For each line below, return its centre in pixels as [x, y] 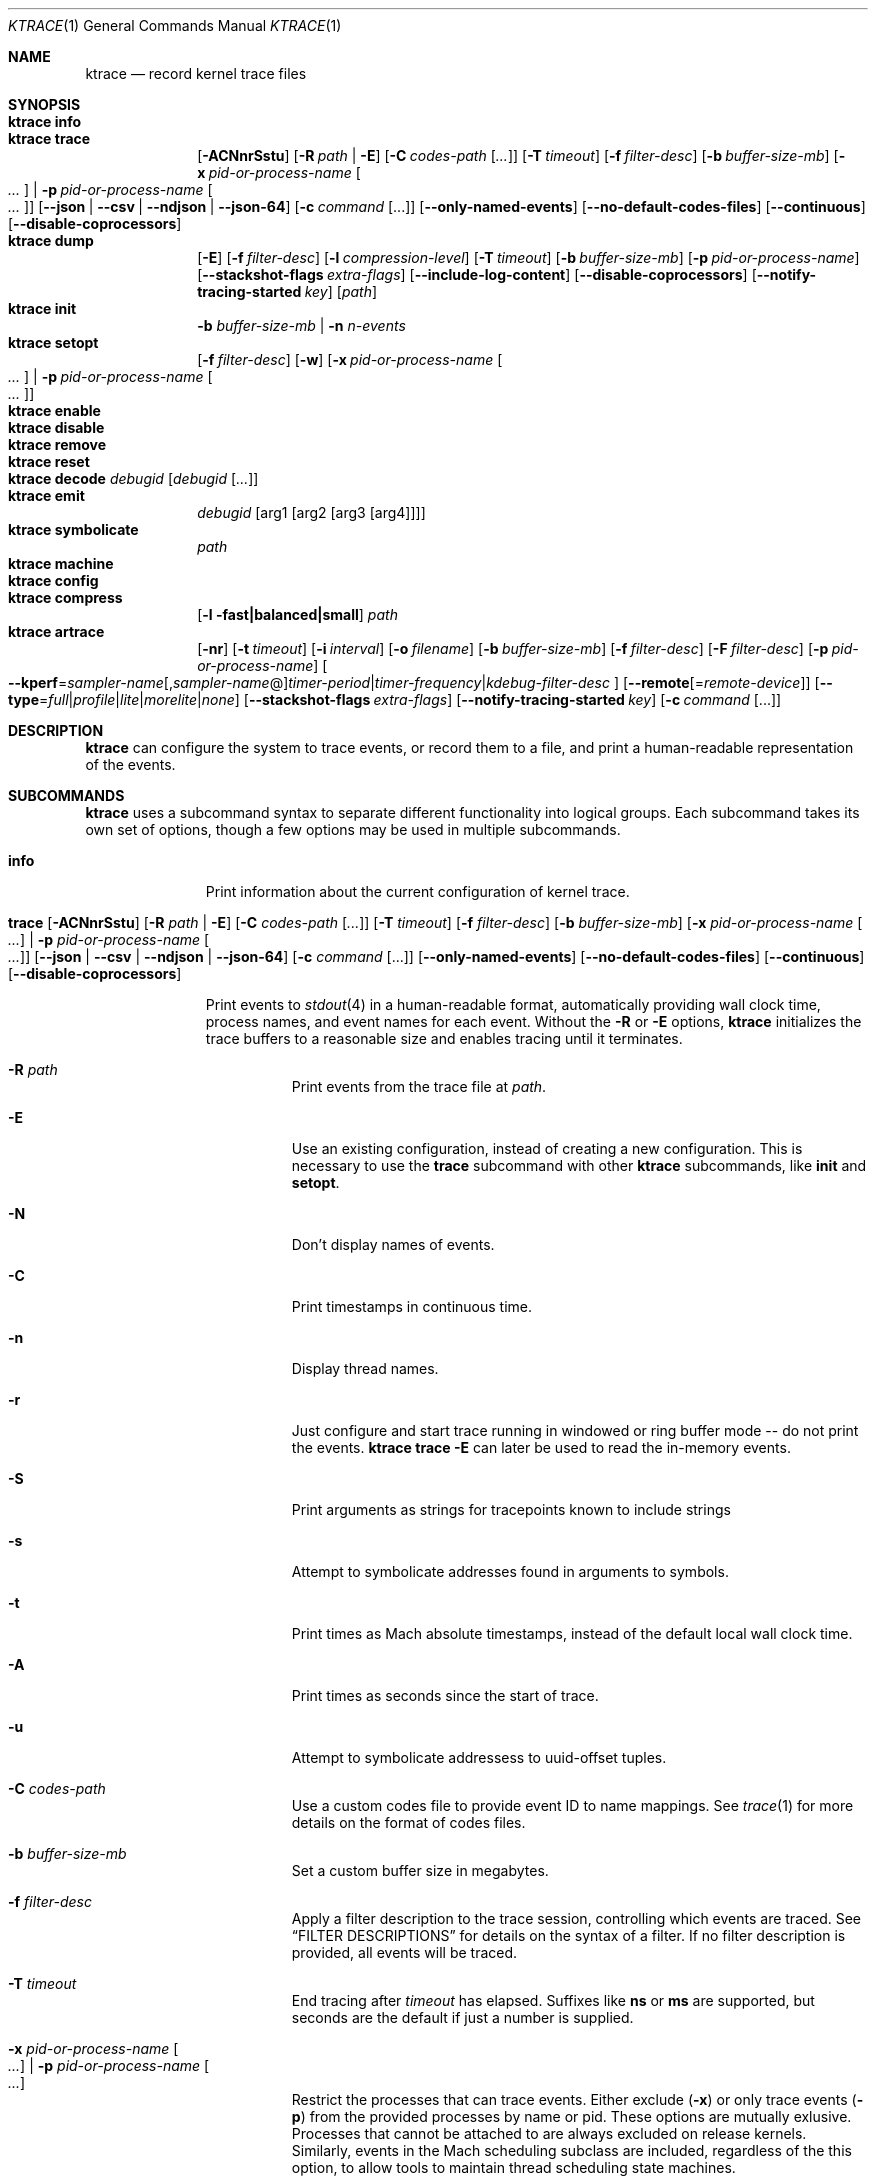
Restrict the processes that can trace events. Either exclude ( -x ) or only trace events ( [574, 2099]
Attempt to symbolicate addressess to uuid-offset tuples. [479, 1757]
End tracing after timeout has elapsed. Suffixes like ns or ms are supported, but [553, 2000]
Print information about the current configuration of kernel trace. [417, 891]
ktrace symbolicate [73, 529]
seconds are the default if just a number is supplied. [462, 2017]
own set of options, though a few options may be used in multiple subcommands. [353, 829]
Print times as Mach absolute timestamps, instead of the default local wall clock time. [572, 1633]
